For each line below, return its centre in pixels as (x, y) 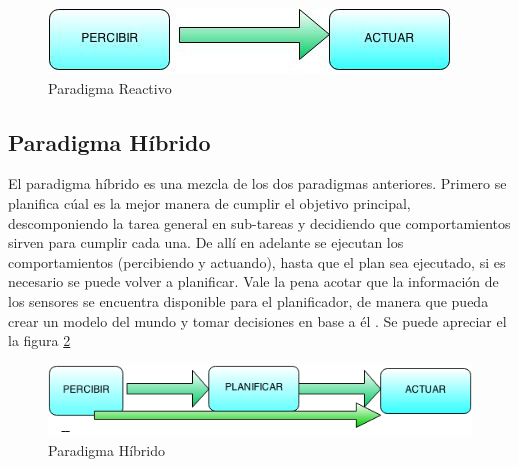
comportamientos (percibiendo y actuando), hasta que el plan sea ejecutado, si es (257, 261)
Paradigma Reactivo (110, 87)
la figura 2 (39, 340)
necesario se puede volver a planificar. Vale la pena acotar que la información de (253, 281)
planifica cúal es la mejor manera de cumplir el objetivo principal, (209, 202)
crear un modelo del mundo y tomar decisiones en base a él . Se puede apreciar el (257, 320)
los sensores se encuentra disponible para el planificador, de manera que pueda (248, 300)
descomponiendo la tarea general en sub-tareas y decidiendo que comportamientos (259, 222)
